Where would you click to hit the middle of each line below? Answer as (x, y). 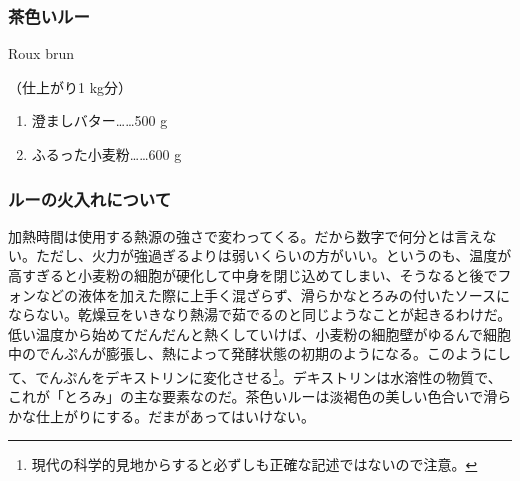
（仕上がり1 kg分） (70, 86)
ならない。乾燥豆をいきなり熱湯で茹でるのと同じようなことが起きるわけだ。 (260, 314)
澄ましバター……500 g (99, 120)
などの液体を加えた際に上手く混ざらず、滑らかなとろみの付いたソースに (273, 294)
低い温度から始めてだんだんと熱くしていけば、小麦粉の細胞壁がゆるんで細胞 (259, 333)
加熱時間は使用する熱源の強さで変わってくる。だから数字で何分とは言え (245, 235)
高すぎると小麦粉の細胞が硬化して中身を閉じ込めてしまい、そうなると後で (253, 275)
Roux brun (41, 53)
